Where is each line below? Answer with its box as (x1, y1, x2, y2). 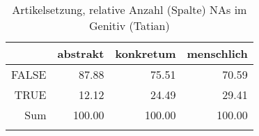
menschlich (187, 45, 248, 61)
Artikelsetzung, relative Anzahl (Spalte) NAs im (12, 1, 247, 17)
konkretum (115, 45, 176, 61)
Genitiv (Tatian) (89, 17, 170, 33)
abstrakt (57, 45, 104, 61)
